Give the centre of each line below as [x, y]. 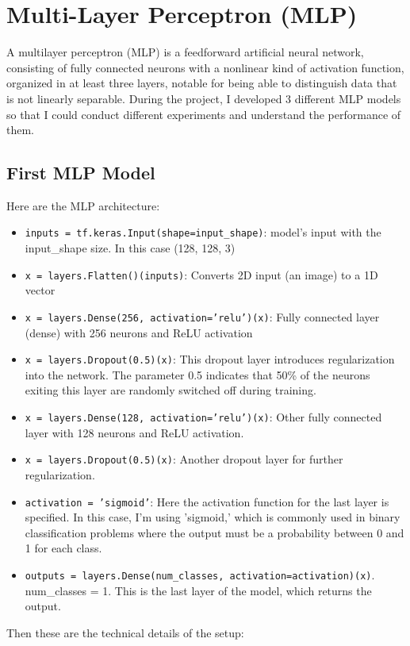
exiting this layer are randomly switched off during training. [171, 390]
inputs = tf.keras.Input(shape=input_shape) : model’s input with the [203, 232]
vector [40, 290]
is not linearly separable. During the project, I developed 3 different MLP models [204, 98]
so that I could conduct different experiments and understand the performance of [204, 114]
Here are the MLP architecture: [83, 205]
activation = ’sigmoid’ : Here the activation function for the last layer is [207, 501]
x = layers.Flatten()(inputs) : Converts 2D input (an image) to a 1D [201, 274]
